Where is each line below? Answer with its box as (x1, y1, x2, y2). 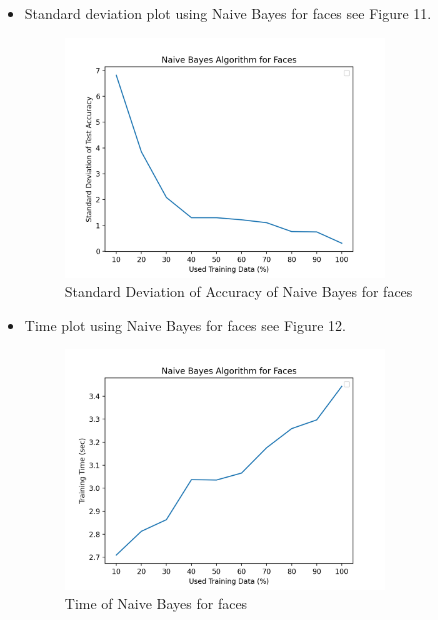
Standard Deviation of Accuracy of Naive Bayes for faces (64, 281, 413, 302)
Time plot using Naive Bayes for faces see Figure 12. (24, 314, 346, 335)
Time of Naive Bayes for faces (64, 593, 248, 614)
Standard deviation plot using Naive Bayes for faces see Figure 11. (24, 3, 432, 23)
